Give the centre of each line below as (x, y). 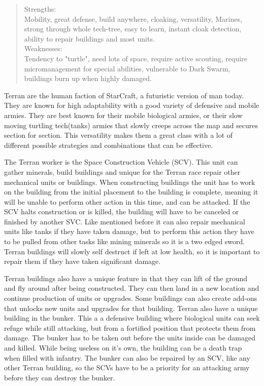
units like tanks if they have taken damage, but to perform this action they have (129, 231)
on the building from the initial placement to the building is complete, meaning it (131, 192)
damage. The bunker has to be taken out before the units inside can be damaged (130, 338)
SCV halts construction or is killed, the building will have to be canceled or (122, 211)
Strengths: (40, 9)
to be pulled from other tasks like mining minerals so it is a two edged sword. (125, 241)
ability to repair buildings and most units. (89, 38)
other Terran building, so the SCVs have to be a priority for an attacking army (127, 368)
